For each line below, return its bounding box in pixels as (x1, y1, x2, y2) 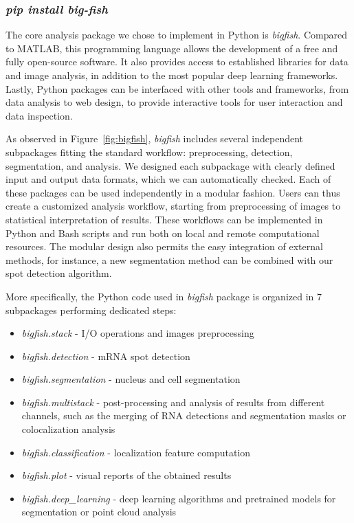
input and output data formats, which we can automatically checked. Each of (5, 172, 331, 186)
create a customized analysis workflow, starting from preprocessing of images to (5, 199, 341, 213)
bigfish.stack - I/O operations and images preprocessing (21, 326, 254, 340)
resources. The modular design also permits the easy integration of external (5, 239, 323, 254)
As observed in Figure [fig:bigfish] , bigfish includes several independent (5, 131, 304, 146)
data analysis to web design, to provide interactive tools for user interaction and (5, 95, 343, 109)
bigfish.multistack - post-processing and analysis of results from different (21, 394, 325, 409)
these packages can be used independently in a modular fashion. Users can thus (5, 185, 340, 199)
